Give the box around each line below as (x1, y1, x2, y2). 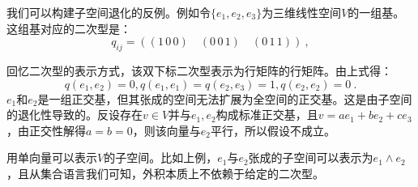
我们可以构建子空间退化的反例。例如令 (6, 4, 211, 20)
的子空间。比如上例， (104, 149, 218, 166)
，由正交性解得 (6, 121, 86, 138)
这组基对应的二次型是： (6, 19, 131, 36)
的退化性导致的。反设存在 (6, 106, 143, 123)
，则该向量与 (132, 121, 201, 138)
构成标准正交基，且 (215, 106, 318, 123)
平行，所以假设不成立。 (210, 121, 335, 138)
